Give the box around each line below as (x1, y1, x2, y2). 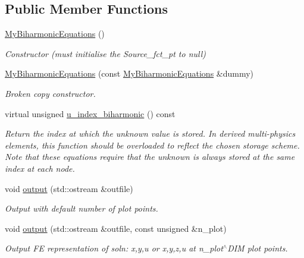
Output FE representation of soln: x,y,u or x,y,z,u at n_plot (5, 242, 223, 254)
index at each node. (5, 162, 75, 174)
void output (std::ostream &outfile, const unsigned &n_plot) (5, 222, 227, 234)
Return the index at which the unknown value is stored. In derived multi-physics (5, 127, 296, 140)
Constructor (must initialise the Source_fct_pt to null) (5, 47, 206, 59)
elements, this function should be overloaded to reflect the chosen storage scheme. (5, 139, 300, 151)
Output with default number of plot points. (5, 202, 158, 215)
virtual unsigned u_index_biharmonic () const (5, 107, 175, 119)
